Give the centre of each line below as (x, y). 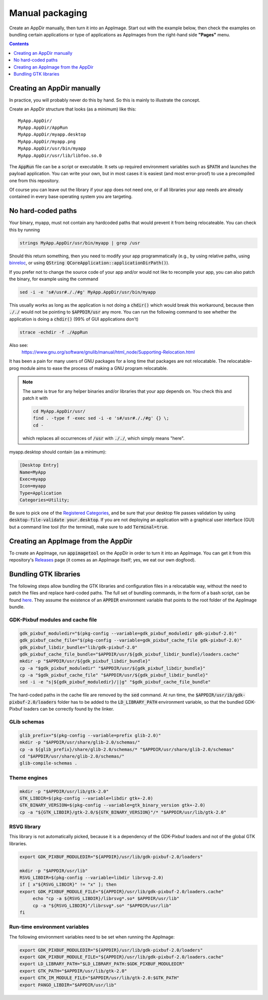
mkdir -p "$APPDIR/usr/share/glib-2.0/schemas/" (80, 742)
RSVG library (25, 827)
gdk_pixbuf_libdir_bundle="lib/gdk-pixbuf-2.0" (78, 647)
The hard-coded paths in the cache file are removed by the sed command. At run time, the (102, 695)
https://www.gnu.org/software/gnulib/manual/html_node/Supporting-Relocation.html (108, 352)
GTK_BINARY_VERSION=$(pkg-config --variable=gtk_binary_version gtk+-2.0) (113, 805)
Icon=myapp (33, 486)
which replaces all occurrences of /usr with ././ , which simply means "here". (103, 438)
